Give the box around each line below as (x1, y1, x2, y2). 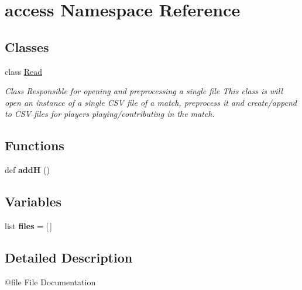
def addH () (5, 164, 50, 176)
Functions (5, 136, 64, 154)
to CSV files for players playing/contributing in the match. (5, 108, 215, 120)
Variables (5, 192, 62, 210)
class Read (5, 65, 43, 77)
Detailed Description (5, 248, 133, 266)
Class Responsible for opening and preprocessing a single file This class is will (5, 85, 283, 97)
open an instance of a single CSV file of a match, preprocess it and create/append (5, 96, 297, 108)
